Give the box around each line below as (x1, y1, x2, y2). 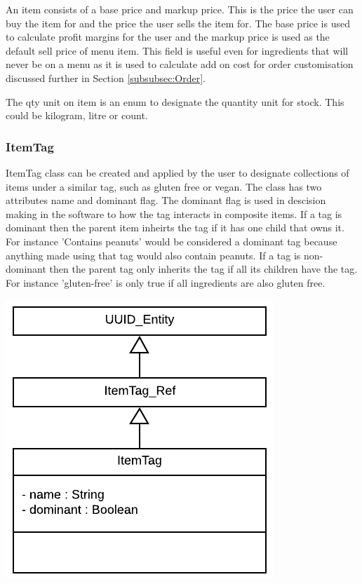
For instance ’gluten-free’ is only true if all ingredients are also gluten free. (6, 275, 326, 290)
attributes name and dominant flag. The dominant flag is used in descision (6, 193, 326, 208)
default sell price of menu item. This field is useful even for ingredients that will (6, 43, 349, 57)
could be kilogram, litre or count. (6, 108, 148, 123)
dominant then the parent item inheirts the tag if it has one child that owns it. (6, 220, 344, 235)
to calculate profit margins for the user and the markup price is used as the (6, 29, 330, 44)
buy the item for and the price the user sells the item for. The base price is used (6, 15, 350, 30)
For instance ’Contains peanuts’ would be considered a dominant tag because (6, 233, 337, 248)
